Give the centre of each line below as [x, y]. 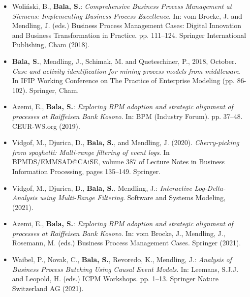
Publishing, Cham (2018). [51, 45]
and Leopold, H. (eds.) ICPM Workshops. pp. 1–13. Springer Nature [115, 279]
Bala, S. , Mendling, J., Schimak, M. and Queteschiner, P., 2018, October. [124, 61]
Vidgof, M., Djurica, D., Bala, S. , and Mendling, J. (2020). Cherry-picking [125, 142]
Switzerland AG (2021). [48, 288]
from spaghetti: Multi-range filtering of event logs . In [91, 152]
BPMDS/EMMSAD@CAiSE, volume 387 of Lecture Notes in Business [118, 162]
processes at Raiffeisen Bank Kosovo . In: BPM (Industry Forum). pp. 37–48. [127, 116]
